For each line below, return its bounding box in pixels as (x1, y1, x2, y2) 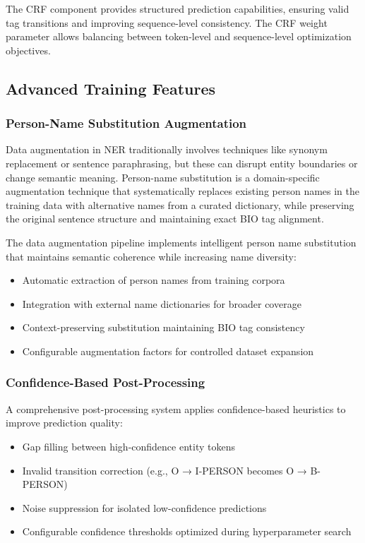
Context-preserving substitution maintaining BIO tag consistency (22, 320, 305, 335)
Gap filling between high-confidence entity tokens (22, 438, 235, 453)
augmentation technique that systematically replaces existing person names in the (6, 184, 360, 198)
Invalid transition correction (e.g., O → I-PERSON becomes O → (22, 463, 307, 477)
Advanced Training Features (6, 77, 216, 99)
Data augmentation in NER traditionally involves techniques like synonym (6, 142, 328, 157)
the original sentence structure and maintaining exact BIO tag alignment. (6, 211, 324, 226)
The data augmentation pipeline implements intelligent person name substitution (6, 234, 357, 249)
